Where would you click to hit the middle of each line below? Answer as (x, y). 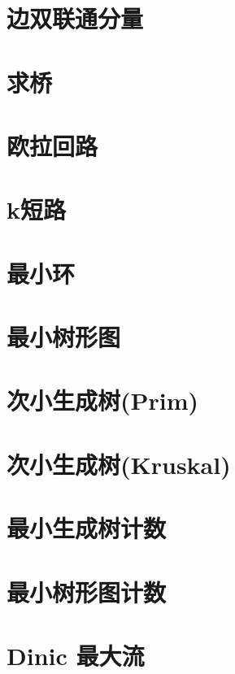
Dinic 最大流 (76, 655)
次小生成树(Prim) (103, 400)
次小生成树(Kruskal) (119, 464)
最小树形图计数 (87, 591)
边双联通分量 (75, 18)
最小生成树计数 (87, 528)
